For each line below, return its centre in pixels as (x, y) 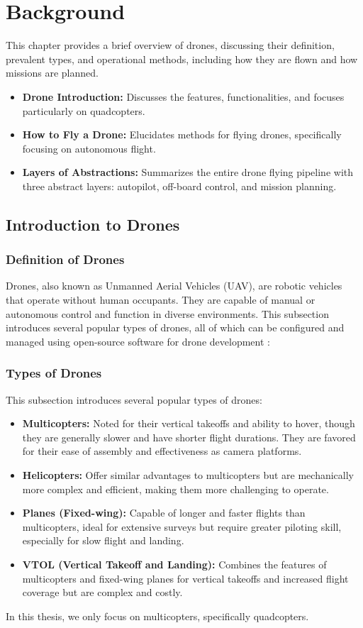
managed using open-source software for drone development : (138, 341)
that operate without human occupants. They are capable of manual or (161, 300)
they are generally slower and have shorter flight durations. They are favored (189, 437)
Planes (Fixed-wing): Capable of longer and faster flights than (164, 513)
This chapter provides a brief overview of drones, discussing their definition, (170, 45)
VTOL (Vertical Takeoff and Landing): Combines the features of (174, 564)
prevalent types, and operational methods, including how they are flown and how (182, 59)
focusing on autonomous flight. (89, 148)
